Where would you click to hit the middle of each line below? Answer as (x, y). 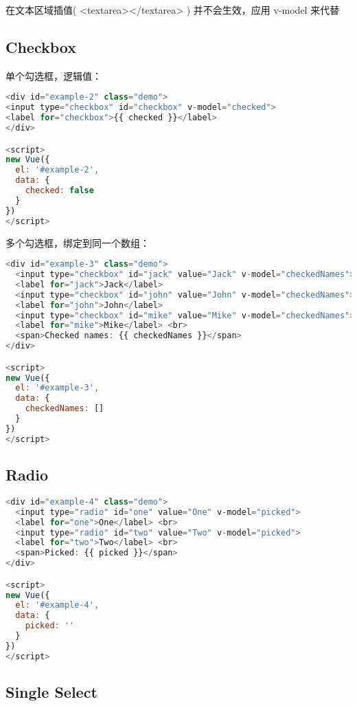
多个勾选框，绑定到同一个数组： (78, 242)
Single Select (51, 692)
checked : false (59, 191)
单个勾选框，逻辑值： (54, 75)
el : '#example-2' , (57, 170)
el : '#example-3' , (57, 388)
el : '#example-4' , (57, 605)
